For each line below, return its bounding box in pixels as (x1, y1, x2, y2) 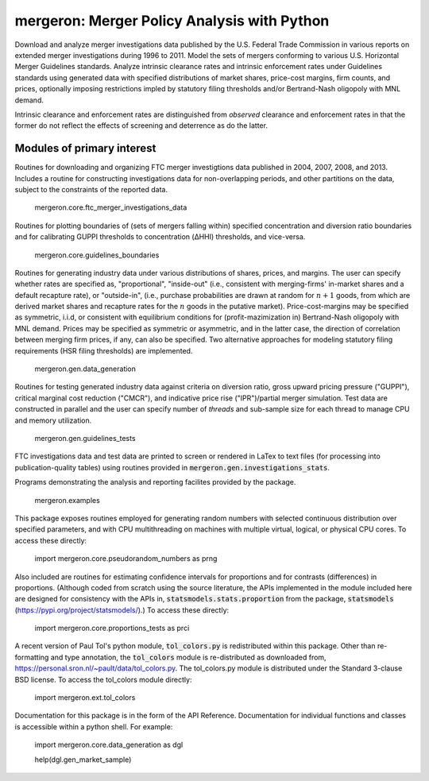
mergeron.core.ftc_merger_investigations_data (34, 203, 187, 212)
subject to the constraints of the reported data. (14, 184, 168, 194)
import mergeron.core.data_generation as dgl (34, 740, 184, 750)
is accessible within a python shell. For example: (14, 721, 173, 731)
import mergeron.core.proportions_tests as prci (34, 624, 190, 633)
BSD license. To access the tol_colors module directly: (14, 675, 192, 684)
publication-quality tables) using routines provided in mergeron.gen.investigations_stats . (14, 462, 330, 472)
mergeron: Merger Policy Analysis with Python (14, 12, 330, 29)
